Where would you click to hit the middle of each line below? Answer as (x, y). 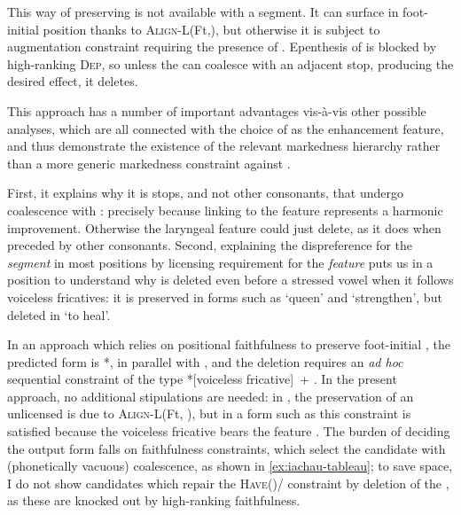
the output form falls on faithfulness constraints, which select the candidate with (227, 448)
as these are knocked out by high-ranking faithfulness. (154, 500)
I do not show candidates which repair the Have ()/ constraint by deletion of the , (228, 483)
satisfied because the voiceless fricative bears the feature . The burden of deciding (229, 431)
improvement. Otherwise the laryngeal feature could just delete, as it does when (224, 227)
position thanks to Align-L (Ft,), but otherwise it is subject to (211, 29)
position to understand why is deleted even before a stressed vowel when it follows (230, 280)
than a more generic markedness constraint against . (149, 163)
